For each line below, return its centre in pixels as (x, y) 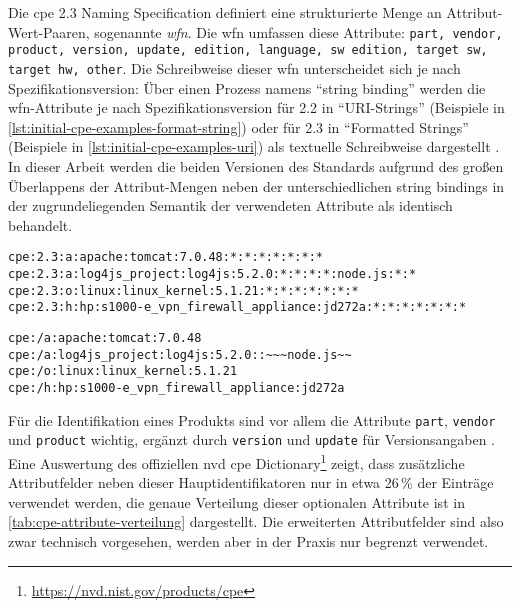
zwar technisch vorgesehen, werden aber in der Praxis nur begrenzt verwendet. (248, 540)
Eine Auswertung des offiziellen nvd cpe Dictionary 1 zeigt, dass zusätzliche (236, 461)
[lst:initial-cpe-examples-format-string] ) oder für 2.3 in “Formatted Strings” (238, 126)
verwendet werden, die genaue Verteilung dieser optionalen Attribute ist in (236, 501)
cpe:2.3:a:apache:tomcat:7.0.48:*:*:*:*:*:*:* (165, 257)
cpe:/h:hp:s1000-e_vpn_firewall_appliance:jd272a (176, 387)
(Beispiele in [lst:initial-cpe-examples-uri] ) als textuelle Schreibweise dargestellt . (254, 146)
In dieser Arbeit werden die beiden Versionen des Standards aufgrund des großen (256, 165)
